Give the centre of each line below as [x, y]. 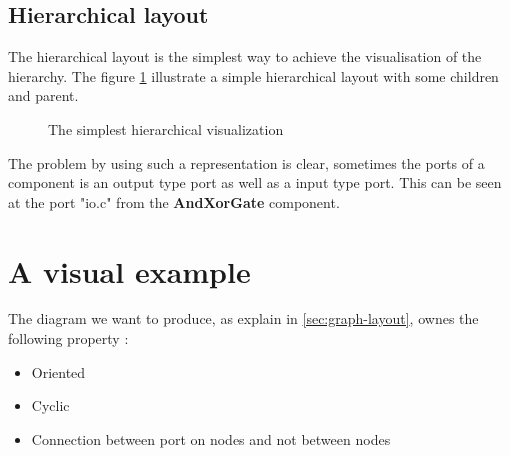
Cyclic [50, 405]
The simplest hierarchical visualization [166, 128]
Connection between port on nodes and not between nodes [211, 438]
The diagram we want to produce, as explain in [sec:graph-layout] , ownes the [243, 318]
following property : [68, 338]
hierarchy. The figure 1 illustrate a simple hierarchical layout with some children [253, 75]
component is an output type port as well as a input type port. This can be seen [255, 182]
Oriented [58, 371]
